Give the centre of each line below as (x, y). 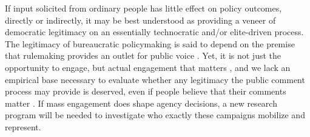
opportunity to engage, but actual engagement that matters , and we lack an (148, 67)
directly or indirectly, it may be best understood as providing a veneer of (140, 20)
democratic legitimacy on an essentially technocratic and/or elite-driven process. (154, 32)
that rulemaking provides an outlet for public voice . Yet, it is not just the (143, 55)
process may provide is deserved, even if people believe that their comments (146, 91)
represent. (23, 126)
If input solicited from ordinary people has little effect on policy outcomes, (143, 8)
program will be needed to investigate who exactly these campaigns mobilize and (155, 115)
